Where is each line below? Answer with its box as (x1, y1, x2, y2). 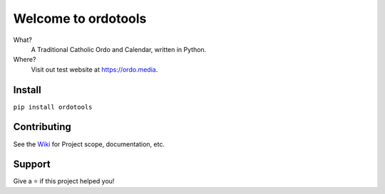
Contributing (13, 121, 71, 133)
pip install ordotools (13, 103, 93, 111)
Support (13, 158, 51, 171)
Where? (13, 55, 36, 64)
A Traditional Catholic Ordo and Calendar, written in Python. (31, 45, 207, 53)
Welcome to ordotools (13, 11, 147, 26)
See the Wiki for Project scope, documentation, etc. (13, 139, 165, 149)
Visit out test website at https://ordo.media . (31, 65, 158, 74)
